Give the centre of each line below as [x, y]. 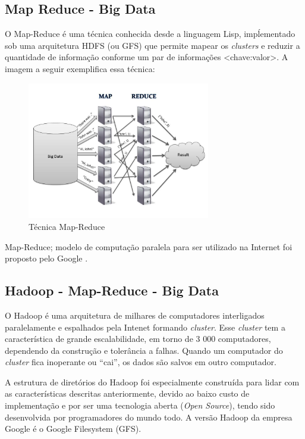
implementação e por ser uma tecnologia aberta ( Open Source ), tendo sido [140, 405]
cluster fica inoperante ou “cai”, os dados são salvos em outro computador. [141, 362]
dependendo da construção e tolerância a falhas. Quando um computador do [144, 350]
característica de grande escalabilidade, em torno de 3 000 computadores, [138, 339]
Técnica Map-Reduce [67, 226]
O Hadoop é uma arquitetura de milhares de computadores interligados [135, 315]
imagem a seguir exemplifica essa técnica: [80, 68]
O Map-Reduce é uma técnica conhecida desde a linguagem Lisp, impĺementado [150, 34]
